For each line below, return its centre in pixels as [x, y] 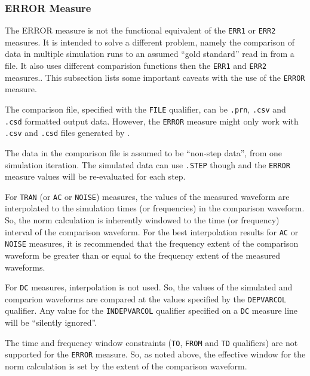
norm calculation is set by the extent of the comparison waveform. [126, 366]
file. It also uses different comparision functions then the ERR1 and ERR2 [136, 66]
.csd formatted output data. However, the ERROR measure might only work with [152, 121]
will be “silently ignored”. [51, 322]
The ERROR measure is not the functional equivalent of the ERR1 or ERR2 [140, 30]
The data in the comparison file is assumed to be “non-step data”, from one [143, 152]
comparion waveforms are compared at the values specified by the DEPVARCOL [146, 298]
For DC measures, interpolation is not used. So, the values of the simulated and [149, 287]
